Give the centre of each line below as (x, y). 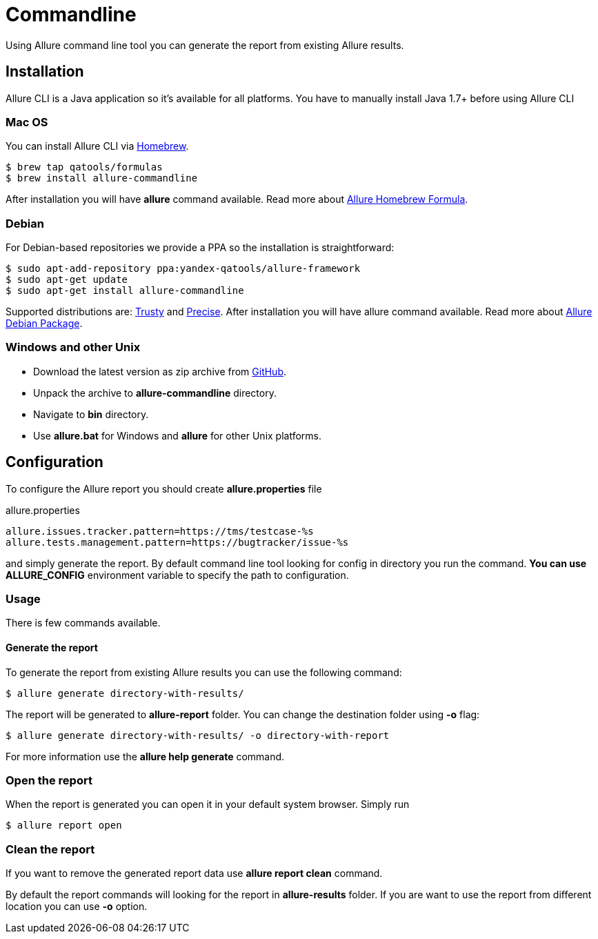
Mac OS (27, 122)
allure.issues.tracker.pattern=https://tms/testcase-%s (160, 531)
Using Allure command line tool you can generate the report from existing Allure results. (205, 45)
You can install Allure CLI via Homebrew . (97, 146)
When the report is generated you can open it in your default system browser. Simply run (208, 804)
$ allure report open (64, 826)
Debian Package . (44, 324)
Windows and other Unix (73, 347)
